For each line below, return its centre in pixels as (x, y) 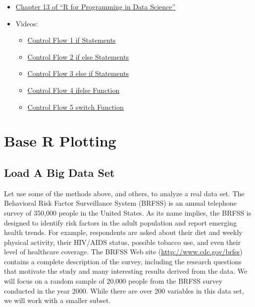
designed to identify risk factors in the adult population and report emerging (120, 222)
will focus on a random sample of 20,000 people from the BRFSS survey (113, 281)
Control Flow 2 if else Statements (78, 56)
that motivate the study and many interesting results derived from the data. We (126, 271)
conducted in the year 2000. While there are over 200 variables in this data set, (124, 290)
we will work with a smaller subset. (57, 300)
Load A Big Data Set (59, 172)
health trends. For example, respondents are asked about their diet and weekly (123, 232)
